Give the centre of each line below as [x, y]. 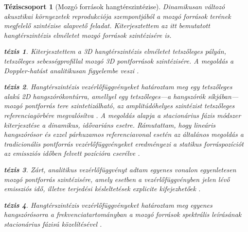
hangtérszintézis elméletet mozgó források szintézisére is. [88, 35]
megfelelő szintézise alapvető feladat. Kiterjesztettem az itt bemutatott [107, 25]
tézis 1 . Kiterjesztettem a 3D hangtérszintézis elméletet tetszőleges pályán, [115, 51]
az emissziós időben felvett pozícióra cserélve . [72, 153]
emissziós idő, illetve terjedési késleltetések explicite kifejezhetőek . [102, 189]
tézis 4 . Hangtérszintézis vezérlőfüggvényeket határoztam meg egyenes [108, 205]
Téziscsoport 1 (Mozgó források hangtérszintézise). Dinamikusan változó [115, 6]
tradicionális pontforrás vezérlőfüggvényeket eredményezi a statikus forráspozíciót [124, 143]
